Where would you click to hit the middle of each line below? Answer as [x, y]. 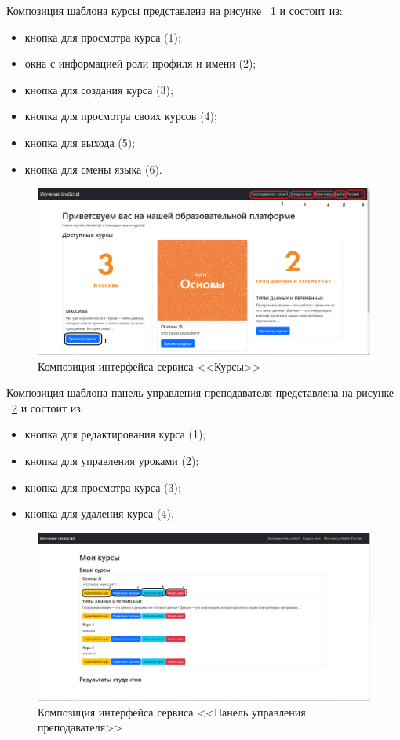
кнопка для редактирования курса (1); [115, 434]
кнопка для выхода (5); [80, 142]
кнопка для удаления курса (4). [99, 513]
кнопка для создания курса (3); [99, 89]
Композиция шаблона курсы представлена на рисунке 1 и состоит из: [175, 10]
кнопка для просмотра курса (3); [103, 487]
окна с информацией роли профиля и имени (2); [140, 63]
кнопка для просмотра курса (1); [103, 37]
